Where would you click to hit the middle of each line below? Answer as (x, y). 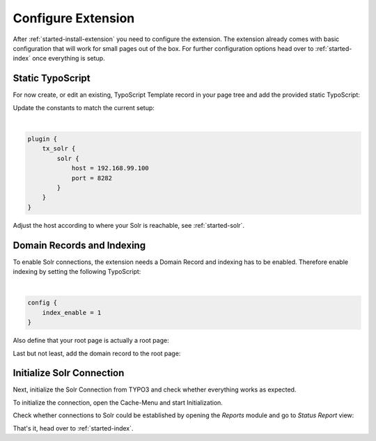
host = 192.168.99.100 (110, 168)
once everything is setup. (69, 59)
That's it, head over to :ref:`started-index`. (73, 428)
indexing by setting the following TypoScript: (77, 272)
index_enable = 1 (72, 312)
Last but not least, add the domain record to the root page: (97, 353)
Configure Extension (74, 18)
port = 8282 (92, 178)
